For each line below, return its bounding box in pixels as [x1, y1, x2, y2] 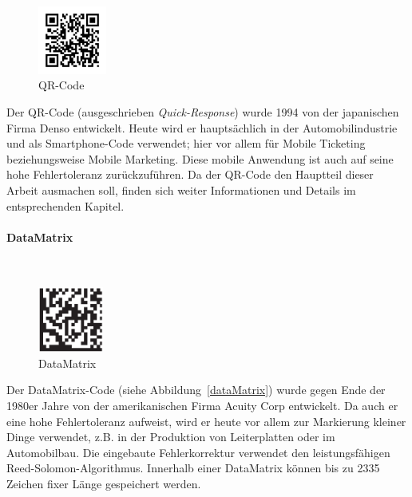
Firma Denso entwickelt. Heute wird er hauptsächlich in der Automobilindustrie [6, 119, 398, 136]
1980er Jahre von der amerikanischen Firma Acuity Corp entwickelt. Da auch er [6, 396, 398, 413]
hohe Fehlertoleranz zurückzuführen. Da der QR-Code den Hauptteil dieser [6, 166, 374, 183]
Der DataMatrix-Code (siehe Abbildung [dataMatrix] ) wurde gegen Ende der [6, 381, 386, 398]
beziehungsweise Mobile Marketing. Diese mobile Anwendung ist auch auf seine [6, 150, 394, 167]
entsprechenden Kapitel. [6, 197, 125, 214]
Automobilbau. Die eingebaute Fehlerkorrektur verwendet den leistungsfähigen [6, 444, 390, 460]
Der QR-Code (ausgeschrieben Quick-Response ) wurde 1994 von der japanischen [6, 103, 399, 120]
